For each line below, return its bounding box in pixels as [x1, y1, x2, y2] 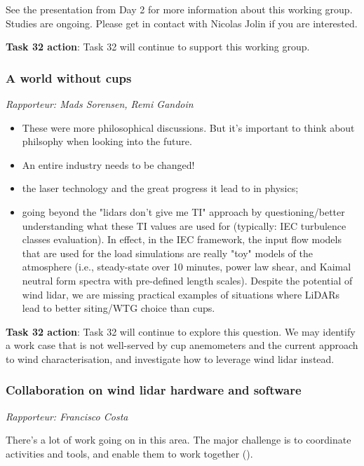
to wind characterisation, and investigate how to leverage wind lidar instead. [6, 351, 335, 366]
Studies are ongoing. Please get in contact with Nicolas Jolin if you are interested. [6, 15, 358, 30]
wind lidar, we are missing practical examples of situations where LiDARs [22, 287, 340, 301]
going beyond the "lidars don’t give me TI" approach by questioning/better [22, 204, 345, 219]
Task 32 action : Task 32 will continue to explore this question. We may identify [6, 324, 356, 338]
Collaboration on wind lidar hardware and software [6, 381, 302, 399]
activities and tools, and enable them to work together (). [6, 446, 253, 460]
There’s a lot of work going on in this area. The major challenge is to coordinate [6, 432, 351, 447]
